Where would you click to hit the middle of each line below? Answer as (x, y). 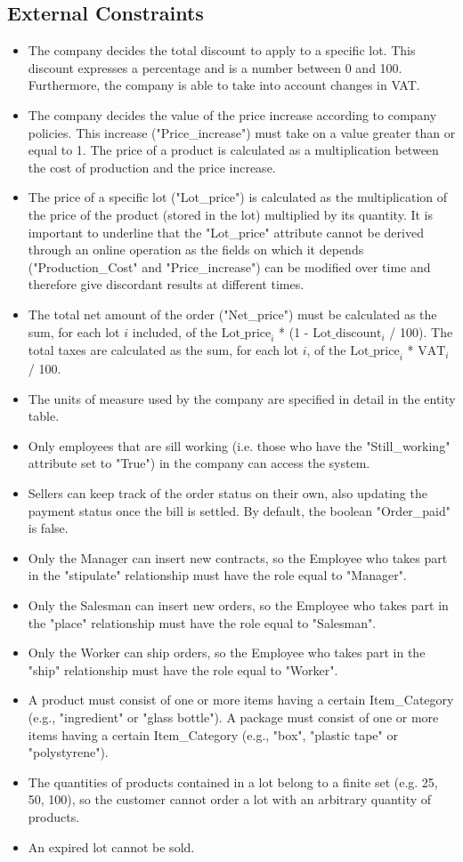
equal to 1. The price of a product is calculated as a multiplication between (233, 150)
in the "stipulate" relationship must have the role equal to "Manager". (217, 575)
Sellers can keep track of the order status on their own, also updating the (227, 493)
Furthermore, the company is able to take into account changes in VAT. (224, 85)
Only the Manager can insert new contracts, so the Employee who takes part (238, 557)
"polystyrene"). (68, 752)
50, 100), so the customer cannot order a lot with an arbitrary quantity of (230, 799)
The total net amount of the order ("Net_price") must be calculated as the (232, 314)
